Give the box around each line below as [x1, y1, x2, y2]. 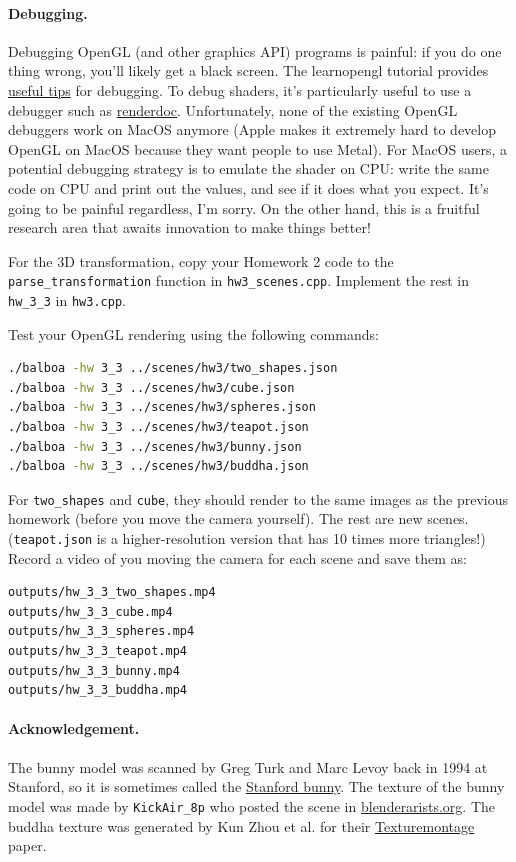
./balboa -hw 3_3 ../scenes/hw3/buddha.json [8, 459, 309, 474]
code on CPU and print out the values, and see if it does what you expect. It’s [8, 177, 489, 198]
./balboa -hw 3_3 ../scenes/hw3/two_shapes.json [8, 361, 338, 376]
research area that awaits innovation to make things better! [8, 217, 371, 238]
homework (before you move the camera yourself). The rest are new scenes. [8, 508, 469, 529]
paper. [8, 835, 47, 856]
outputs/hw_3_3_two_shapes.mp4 [8, 585, 216, 600]
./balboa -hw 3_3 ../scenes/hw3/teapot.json [8, 420, 309, 435]
